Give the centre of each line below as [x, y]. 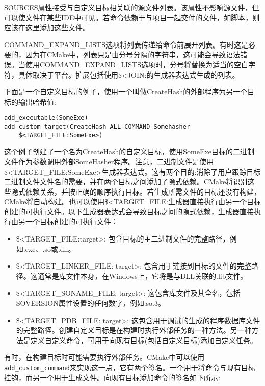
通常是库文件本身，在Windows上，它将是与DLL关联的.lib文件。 [142, 275]
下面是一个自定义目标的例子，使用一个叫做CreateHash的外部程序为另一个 [126, 92]
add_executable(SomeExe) [46, 118]
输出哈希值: [37, 101]
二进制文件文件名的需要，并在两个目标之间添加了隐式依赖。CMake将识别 [126, 182]
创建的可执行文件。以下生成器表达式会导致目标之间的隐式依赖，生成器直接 [129, 211]
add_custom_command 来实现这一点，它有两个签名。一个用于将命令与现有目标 [130, 367]
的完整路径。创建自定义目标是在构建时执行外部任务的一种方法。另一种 [134, 330]
